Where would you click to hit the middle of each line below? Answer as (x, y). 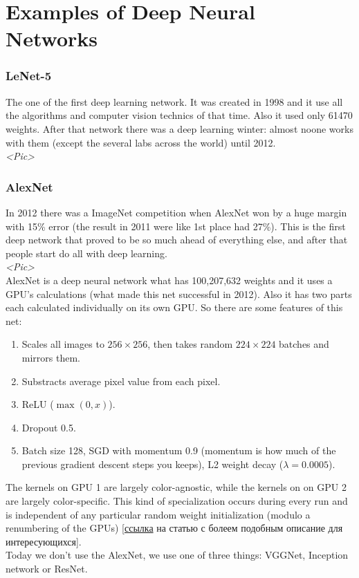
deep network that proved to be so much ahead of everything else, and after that (177, 240)
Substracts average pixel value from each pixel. (121, 381)
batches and (304, 344)
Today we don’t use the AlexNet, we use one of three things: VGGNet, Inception (177, 555)
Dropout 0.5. (49, 427)
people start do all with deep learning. (86, 253)
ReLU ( (38, 404)
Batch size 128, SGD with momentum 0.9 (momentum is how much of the (179, 450)
